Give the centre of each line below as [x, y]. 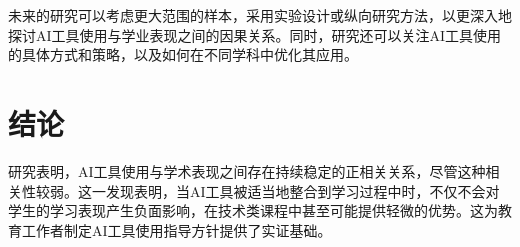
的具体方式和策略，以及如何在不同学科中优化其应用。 [183, 54]
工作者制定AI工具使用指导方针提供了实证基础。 [176, 229]
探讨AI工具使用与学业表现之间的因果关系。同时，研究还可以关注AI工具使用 [255, 34]
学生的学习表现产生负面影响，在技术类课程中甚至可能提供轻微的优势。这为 [253, 210]
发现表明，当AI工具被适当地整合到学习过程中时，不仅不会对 [302, 190]
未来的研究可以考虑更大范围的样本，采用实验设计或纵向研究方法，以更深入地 [260, 15]
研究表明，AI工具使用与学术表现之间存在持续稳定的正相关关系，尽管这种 [247, 170]
